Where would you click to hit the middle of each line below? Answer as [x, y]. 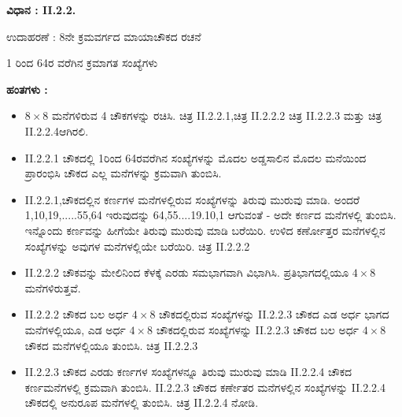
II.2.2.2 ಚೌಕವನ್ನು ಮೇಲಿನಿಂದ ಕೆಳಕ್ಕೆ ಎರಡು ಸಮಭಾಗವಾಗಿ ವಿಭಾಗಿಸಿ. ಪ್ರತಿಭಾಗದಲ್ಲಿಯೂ [187, 272]
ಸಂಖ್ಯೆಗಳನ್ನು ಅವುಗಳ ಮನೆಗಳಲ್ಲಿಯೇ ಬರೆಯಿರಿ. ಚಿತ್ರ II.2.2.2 [137, 246]
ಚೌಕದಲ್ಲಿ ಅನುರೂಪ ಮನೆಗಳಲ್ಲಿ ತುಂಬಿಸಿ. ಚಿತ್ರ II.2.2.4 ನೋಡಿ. [142, 402]
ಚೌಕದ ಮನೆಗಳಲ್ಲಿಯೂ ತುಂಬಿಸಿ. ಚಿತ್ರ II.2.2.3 [111, 345]
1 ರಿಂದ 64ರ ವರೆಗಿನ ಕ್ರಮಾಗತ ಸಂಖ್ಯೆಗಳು [82, 63]
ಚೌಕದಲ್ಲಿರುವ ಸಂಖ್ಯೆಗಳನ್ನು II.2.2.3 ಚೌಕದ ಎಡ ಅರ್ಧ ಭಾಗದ [274, 314]
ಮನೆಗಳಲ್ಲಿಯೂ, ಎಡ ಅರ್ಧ [75, 329]
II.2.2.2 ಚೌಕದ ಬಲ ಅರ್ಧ [77, 314]
